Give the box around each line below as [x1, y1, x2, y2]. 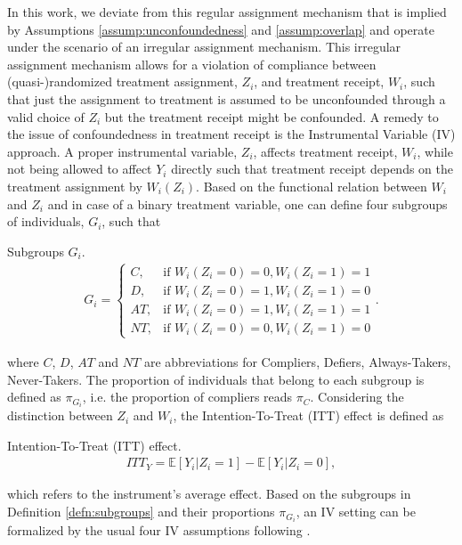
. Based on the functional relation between [196, 176, 427, 195]
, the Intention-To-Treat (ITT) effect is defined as [173, 406, 444, 425]
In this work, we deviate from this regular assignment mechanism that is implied [7, 3, 447, 20]
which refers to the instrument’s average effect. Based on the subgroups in [7, 484, 411, 503]
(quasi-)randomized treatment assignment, [7, 72, 238, 91]
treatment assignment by [7, 176, 142, 195]
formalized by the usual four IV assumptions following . [7, 521, 311, 540]
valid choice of [7, 107, 85, 126]
